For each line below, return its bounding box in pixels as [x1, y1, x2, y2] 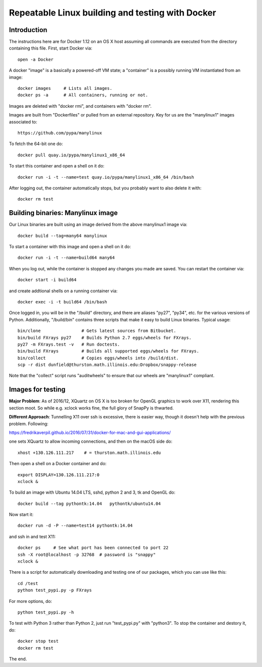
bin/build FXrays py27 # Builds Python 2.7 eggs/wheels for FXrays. [17, 335, 192, 340]
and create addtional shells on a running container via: [9, 288, 118, 294]
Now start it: [9, 512, 33, 517]
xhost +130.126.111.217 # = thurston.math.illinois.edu [17, 450, 161, 455]
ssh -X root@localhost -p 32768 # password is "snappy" [17, 551, 156, 557]
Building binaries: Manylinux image [9, 209, 118, 217]
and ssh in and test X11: [9, 534, 56, 539]
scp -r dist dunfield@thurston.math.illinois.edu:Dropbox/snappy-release [17, 362, 197, 367]
